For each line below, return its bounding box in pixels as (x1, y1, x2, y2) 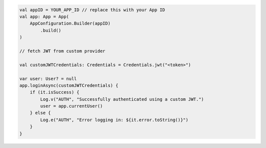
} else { (30, 110, 51, 116)
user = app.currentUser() (40, 103, 103, 109)
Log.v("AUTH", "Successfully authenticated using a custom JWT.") (40, 96, 204, 102)
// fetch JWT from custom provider (19, 48, 105, 54)
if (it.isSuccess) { (30, 89, 80, 95)
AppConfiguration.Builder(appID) (30, 21, 111, 27)
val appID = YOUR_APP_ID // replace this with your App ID (19, 7, 165, 12)
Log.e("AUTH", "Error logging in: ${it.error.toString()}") (40, 117, 189, 122)
